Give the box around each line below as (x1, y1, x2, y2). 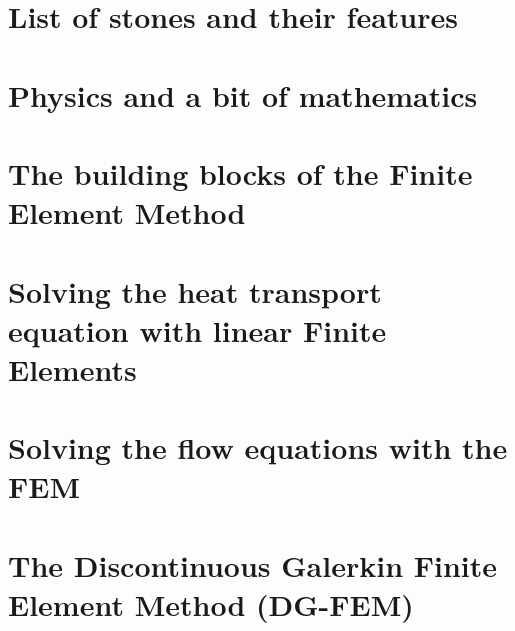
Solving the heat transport (8, 270, 382, 311)
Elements (8, 348, 137, 389)
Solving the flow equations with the (8, 427, 508, 468)
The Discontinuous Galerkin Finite (8, 544, 498, 585)
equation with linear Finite (8, 309, 387, 350)
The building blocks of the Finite (8, 152, 473, 193)
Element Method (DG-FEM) (8, 584, 414, 624)
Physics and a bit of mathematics (8, 74, 478, 115)
